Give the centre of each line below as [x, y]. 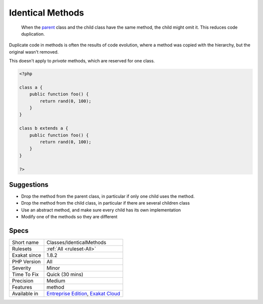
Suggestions [29, 184]
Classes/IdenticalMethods [76, 243]
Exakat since [27, 255]
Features [22, 287]
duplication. [33, 34]
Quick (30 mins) [65, 274]
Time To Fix [25, 274]
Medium [56, 281]
